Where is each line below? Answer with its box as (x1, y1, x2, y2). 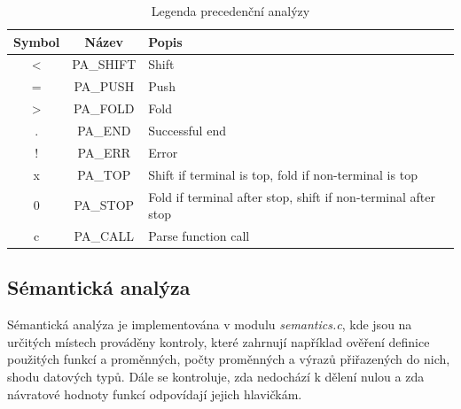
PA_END (77, 120, 131, 139)
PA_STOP (74, 196, 135, 214)
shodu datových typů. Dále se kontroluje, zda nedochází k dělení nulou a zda (7, 367, 425, 386)
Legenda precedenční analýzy (151, 2, 310, 19)
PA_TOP (77, 165, 131, 183)
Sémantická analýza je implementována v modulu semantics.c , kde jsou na (7, 315, 412, 334)
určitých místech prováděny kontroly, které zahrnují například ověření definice (7, 332, 430, 351)
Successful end (148, 120, 226, 139)
